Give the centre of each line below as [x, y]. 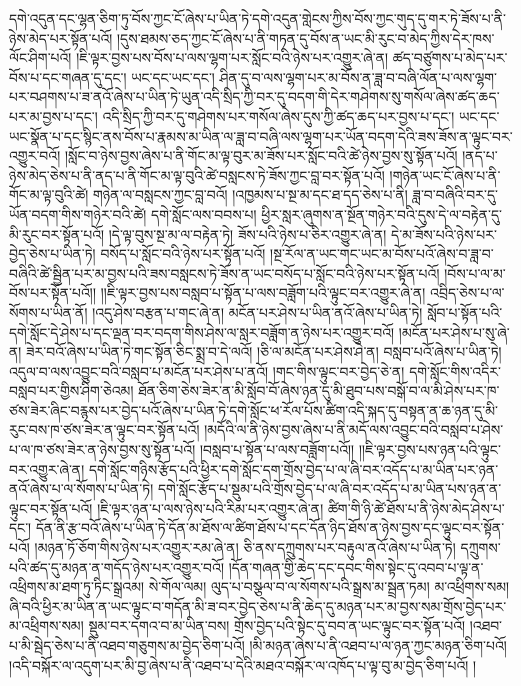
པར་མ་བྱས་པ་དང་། [53, 115]
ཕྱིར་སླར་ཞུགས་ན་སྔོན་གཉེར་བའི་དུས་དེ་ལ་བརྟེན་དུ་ [381, 213]
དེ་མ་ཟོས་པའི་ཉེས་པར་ [444, 233]
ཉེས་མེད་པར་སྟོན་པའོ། [61, 37]
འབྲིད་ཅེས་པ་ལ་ [467, 292]
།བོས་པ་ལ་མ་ [475, 272]
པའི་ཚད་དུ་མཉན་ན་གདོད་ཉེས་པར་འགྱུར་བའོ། [117, 566]
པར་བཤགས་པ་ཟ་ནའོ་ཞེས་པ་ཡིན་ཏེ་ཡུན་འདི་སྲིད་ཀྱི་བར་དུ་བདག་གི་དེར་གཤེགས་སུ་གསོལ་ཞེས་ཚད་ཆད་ [254, 96]
